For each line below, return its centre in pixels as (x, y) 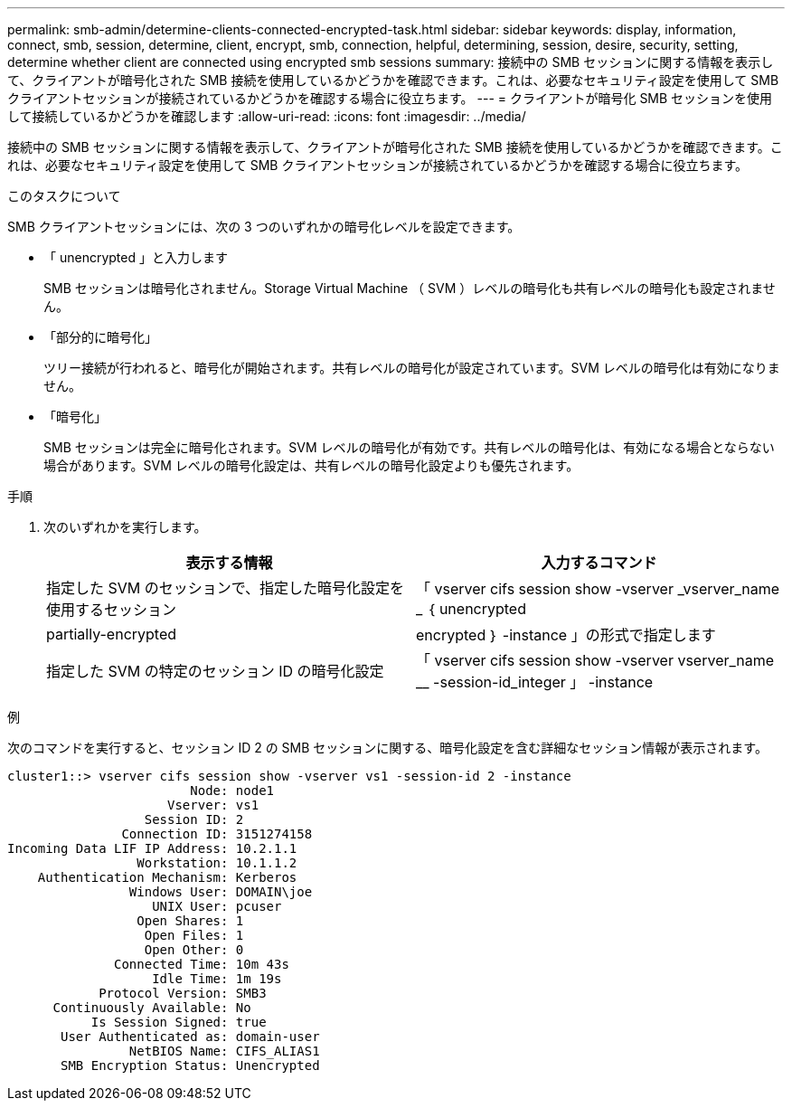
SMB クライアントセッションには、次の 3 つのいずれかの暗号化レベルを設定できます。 (264, 227)
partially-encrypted (112, 634)
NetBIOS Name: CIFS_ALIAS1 (224, 1051)
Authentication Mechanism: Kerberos (167, 877)
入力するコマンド (599, 563)
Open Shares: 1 (190, 921)
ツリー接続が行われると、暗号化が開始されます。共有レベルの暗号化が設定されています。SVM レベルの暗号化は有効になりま (412, 368)
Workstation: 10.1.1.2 (217, 863)
